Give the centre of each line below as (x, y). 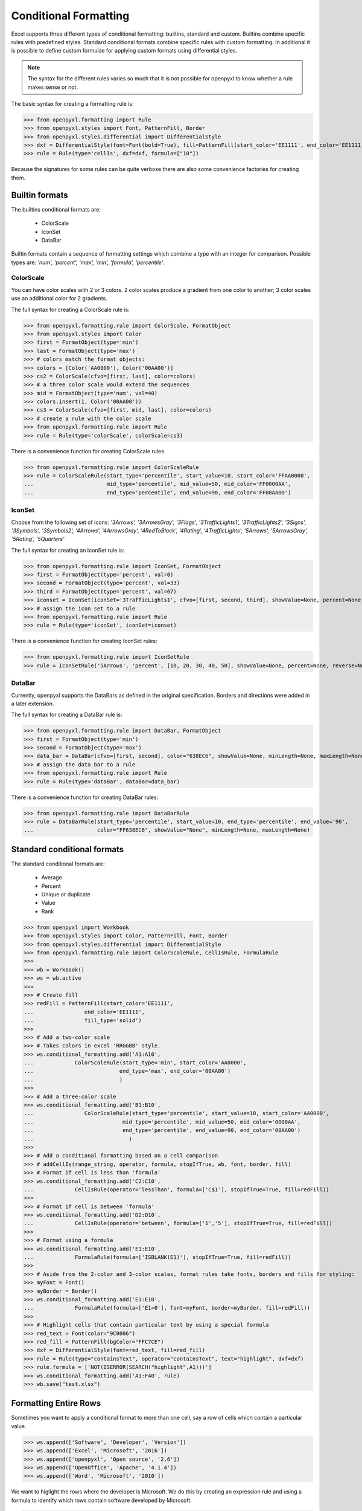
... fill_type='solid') (83, 1021)
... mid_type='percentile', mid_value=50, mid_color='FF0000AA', (157, 484)
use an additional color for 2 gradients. (59, 299)
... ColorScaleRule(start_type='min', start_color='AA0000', (135, 1063)
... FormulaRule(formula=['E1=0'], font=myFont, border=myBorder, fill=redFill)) (167, 1308)
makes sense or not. (53, 87)
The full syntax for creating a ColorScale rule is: (70, 309)
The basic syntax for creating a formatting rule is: (72, 103)
